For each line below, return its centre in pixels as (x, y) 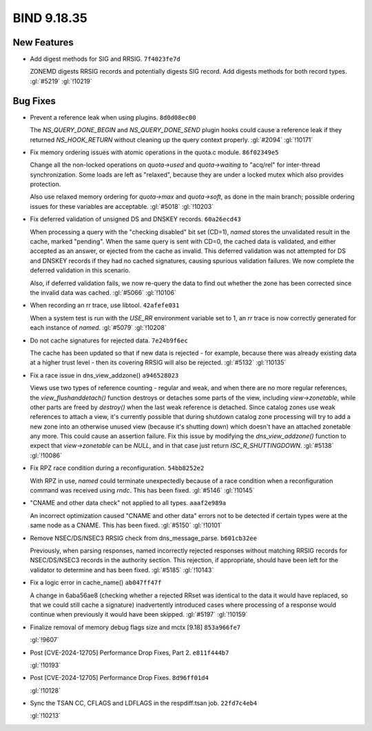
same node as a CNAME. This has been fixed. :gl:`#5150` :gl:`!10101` (126, 525)
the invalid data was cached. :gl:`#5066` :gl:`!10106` (103, 292)
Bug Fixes (34, 101)
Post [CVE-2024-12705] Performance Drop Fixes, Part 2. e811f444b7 (130, 652)
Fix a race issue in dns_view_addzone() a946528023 (104, 375)
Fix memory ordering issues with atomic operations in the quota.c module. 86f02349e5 (154, 152)
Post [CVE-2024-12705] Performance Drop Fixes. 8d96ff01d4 (120, 678)
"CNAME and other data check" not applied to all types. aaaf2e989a (128, 503)
